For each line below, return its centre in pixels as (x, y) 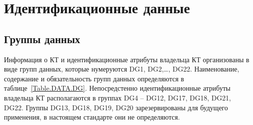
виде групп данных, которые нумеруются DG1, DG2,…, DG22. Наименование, (122, 69)
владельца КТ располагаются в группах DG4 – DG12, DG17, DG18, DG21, (118, 97)
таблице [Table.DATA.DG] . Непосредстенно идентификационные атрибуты (117, 88)
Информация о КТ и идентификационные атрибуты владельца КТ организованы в (127, 59)
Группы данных (42, 38)
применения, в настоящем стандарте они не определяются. (92, 117)
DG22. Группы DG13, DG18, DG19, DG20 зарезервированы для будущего (116, 107)
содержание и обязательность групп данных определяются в (94, 78)
